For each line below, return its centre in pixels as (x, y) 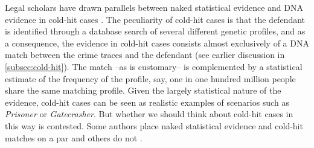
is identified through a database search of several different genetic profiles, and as (155, 31)
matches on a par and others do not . (74, 137)
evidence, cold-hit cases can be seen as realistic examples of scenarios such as (147, 102)
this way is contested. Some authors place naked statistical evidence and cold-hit (154, 125)
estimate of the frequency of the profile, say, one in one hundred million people (150, 78)
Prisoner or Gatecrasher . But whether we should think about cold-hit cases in (149, 114)
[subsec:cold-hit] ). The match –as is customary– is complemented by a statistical (154, 66)
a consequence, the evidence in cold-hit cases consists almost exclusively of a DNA (157, 43)
